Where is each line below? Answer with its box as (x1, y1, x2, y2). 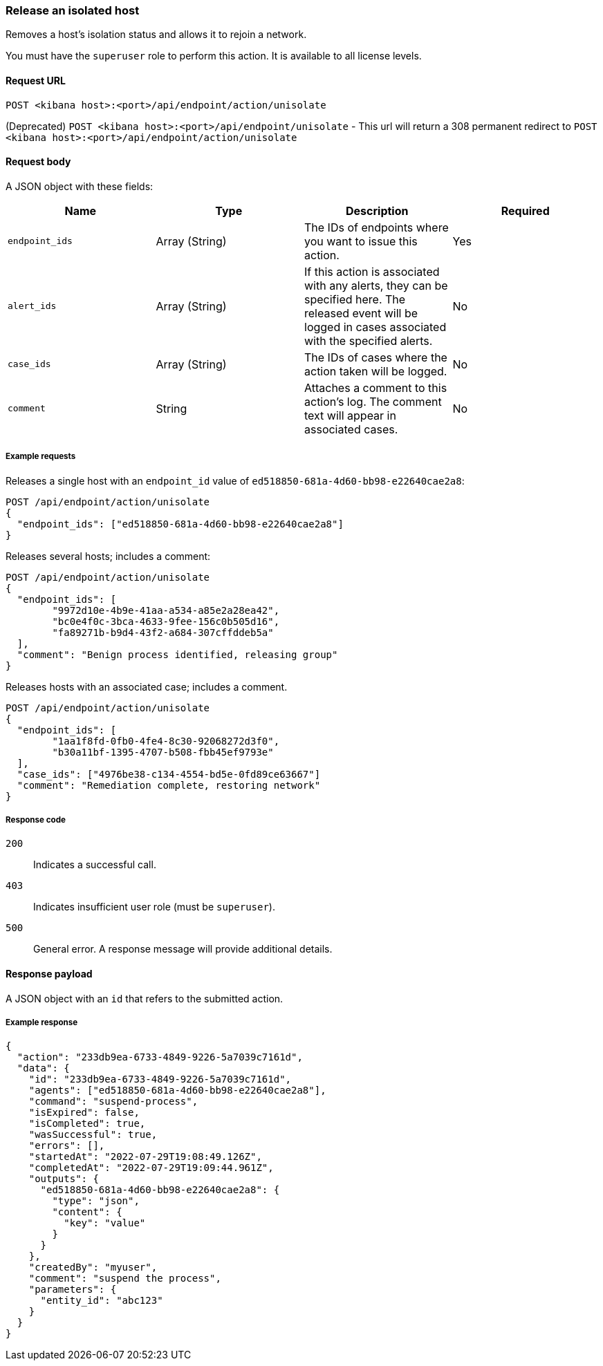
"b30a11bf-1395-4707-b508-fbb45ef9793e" (52, 746, 274, 758)
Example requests (6, 451, 76, 462)
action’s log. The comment (304, 394, 442, 409)
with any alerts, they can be (304, 278, 448, 292)
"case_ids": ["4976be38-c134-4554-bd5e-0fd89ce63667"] (17, 768, 321, 780)
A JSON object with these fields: (6, 180, 154, 192)
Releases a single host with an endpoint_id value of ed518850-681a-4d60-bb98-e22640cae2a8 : (6, 474, 465, 487)
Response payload (6, 967, 93, 980)
